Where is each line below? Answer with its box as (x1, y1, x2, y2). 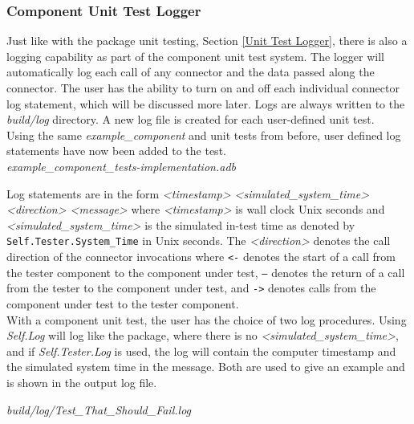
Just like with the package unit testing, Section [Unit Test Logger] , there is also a (6, 32, 408, 49)
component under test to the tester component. (6, 295, 239, 312)
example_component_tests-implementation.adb (6, 157, 236, 174)
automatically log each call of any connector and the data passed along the (6, 63, 375, 80)
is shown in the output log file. (6, 373, 157, 390)
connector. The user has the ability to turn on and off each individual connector (6, 79, 400, 96)
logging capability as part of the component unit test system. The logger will (6, 47, 384, 64)
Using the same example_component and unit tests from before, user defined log (6, 126, 401, 143)
